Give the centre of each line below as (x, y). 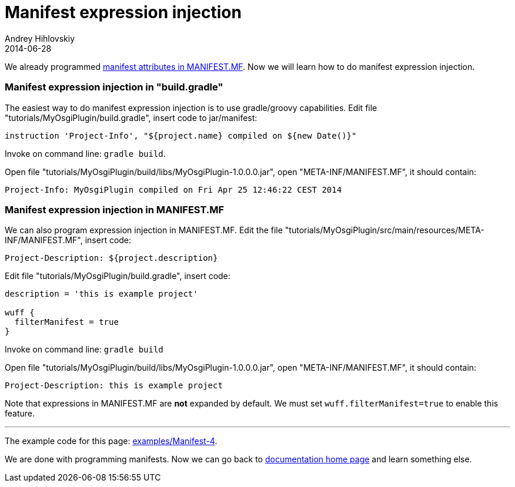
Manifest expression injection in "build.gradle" (114, 87)
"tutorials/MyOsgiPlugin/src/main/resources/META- (384, 230)
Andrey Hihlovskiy (40, 38)
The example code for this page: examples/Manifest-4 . (111, 441)
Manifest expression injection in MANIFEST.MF (115, 209)
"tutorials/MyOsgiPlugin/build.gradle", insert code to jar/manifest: (131, 117)
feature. (20, 414)
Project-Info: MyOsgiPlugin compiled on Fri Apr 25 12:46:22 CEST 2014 (173, 189)
